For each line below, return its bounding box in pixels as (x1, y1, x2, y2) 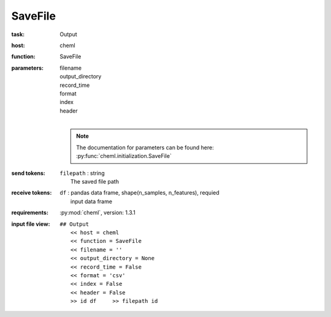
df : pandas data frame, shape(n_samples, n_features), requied (59, 189, 220, 196)
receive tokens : (11, 189, 52, 196)
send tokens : (11, 169, 46, 177)
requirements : (11, 209, 49, 217)
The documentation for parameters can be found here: (76, 144, 214, 151)
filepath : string (59, 169, 105, 177)
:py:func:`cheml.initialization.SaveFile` (76, 152, 172, 160)
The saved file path (70, 178, 120, 185)
